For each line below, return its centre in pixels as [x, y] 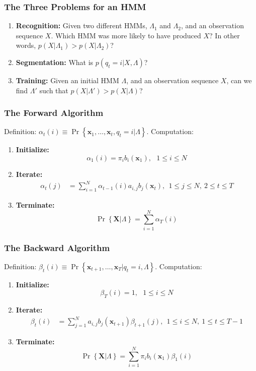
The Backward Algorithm [57, 247]
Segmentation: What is [55, 62]
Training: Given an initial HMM [67, 80]
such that [54, 90]
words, [26, 45]
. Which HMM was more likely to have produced [126, 35]
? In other [225, 35]
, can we [239, 80]
